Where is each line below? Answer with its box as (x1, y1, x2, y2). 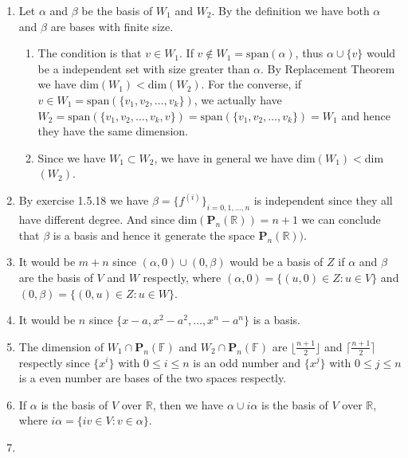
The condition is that (37, 45, 142, 61)
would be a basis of (229, 253, 324, 270)
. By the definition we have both (211, 2, 370, 18)
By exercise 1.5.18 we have (18, 192, 149, 209)
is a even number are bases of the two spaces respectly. (18, 370, 287, 386)
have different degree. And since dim (18, 211, 198, 228)
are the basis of (18, 268, 93, 285)
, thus (295, 45, 324, 61)
